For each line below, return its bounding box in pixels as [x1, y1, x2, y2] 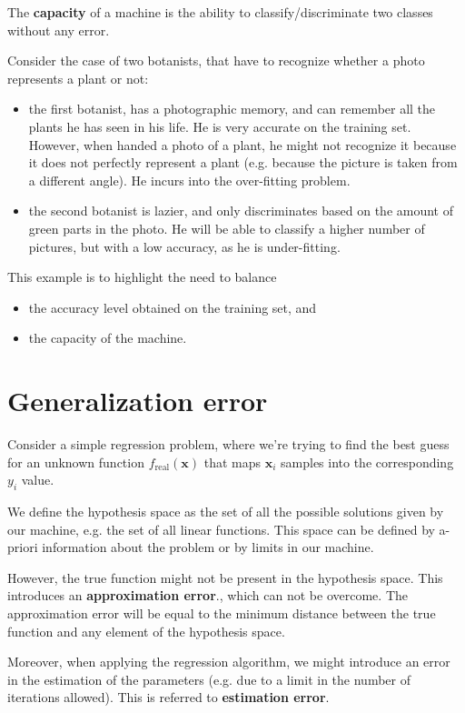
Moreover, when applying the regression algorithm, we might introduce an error [7, 652, 450, 671]
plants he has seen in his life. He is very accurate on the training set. [28, 116, 411, 136]
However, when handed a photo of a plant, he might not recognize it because [28, 135, 457, 154]
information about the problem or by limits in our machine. [42, 537, 374, 557]
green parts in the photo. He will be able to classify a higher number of [28, 218, 425, 237]
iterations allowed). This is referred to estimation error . [7, 688, 330, 707]
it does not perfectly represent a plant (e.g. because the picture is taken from [28, 153, 458, 172]
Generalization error [7, 382, 268, 419]
